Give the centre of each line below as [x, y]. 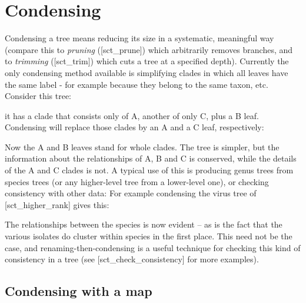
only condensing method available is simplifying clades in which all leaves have [147, 72]
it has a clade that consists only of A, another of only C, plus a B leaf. [132, 115]
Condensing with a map [79, 291]
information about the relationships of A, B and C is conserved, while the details [151, 158]
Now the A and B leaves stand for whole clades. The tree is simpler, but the [142, 146]
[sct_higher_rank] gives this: [57, 204]
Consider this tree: [38, 96]
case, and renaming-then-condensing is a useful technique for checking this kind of [153, 247]
